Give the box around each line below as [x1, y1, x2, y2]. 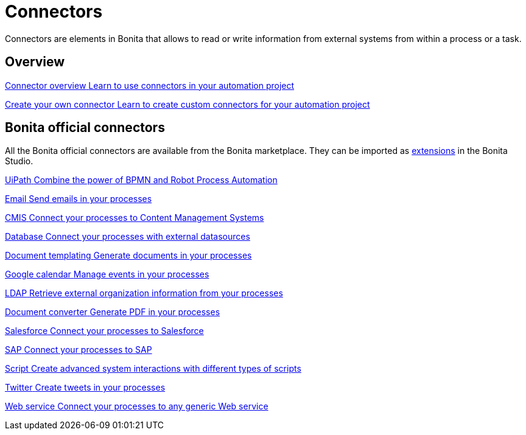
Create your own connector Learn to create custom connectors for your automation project [5, 99, 370, 110]
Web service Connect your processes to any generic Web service [5, 401, 268, 412]
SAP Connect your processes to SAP [5, 344, 152, 355]
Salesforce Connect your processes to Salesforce [5, 325, 204, 336]
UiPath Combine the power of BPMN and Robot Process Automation [5, 175, 278, 186]
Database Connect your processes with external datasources [5, 231, 250, 242]
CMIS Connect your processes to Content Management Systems [5, 212, 264, 223]
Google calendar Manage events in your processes [5, 269, 209, 280]
